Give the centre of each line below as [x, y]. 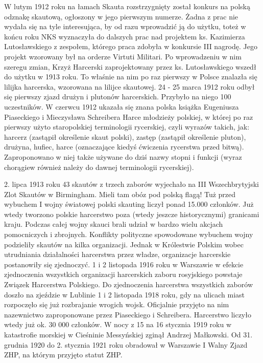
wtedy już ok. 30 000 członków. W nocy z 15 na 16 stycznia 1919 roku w [118, 324]
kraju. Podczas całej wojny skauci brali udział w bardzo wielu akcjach [114, 224]
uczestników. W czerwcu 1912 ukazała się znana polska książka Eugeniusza [122, 106]
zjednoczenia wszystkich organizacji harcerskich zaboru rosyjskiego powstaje [123, 274]
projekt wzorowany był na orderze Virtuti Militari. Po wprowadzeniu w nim [123, 56]
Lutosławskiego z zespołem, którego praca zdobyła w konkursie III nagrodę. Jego [131, 46]
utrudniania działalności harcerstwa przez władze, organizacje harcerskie [117, 254]
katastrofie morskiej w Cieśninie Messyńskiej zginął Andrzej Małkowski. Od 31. [128, 334]
